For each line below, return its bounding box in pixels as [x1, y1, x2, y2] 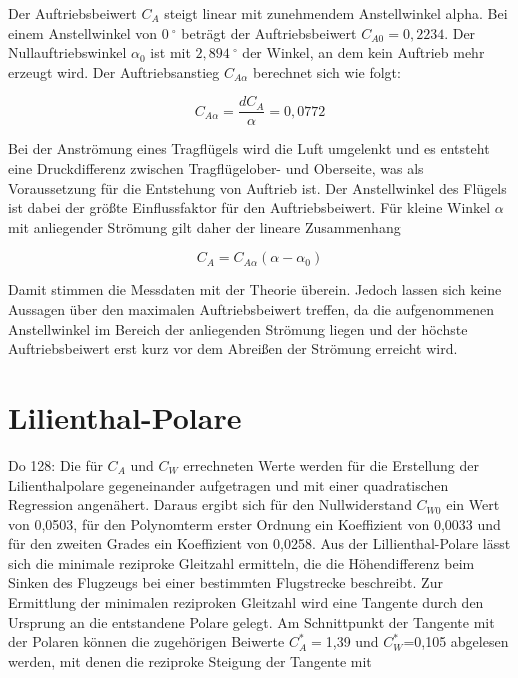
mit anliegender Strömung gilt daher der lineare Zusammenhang [8, 216, 401, 237]
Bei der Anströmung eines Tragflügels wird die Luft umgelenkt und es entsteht [8, 138, 490, 159]
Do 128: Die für [8, 454, 103, 475]
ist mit [150, 42, 191, 63]
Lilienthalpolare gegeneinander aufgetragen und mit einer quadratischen [8, 474, 449, 495]
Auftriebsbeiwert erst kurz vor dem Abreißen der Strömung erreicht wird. [8, 338, 458, 359]
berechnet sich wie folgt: [253, 61, 401, 82]
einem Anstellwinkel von [8, 22, 158, 43]
